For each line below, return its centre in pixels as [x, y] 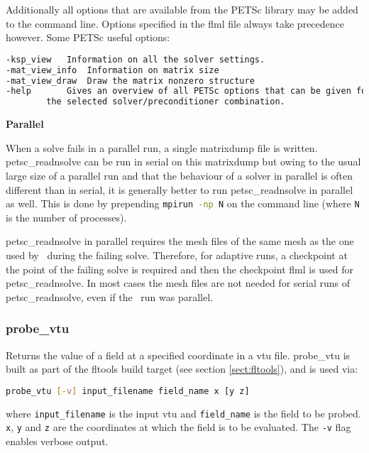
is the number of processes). [66, 217]
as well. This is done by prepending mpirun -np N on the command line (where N [183, 203]
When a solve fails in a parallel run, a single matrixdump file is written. [162, 147]
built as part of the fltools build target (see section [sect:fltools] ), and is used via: [182, 369]
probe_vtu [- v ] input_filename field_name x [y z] [128, 391]
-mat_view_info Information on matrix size [112, 70]
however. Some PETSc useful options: [88, 37]
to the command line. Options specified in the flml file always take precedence [175, 23]
